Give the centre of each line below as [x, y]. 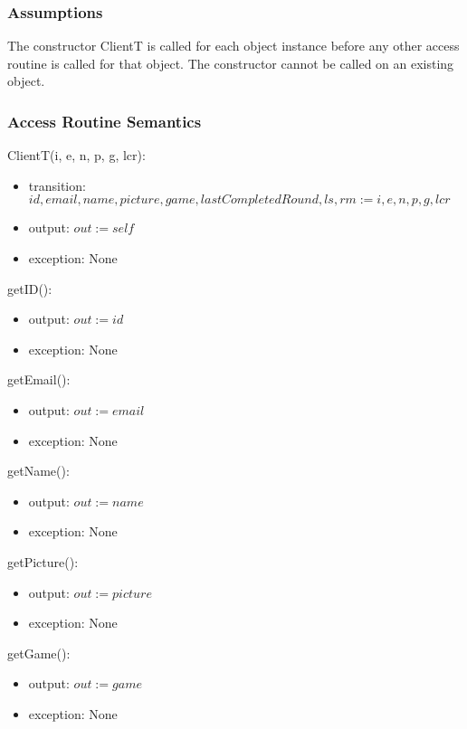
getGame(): [39, 653]
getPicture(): [43, 561]
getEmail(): [39, 379]
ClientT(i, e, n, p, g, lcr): [76, 155]
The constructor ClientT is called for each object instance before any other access [233, 46]
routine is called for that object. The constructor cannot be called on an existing [231, 63]
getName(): [38, 471]
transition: [57, 185]
